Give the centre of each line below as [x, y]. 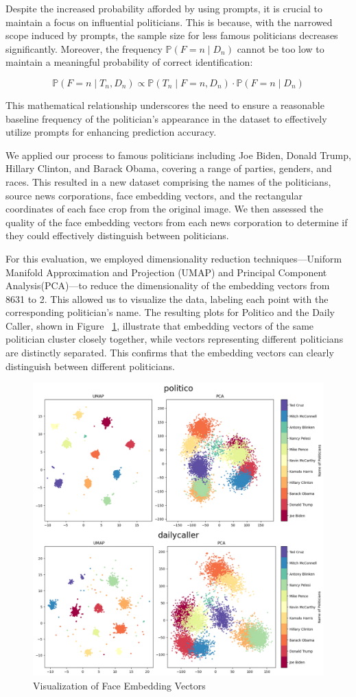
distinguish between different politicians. [90, 366]
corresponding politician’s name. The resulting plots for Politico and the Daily [170, 312]
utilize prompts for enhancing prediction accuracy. [111, 132]
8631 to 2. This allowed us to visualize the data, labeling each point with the [167, 298]
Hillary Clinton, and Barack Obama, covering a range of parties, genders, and [169, 168]
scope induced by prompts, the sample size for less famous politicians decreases [172, 35]
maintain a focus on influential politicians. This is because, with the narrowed [169, 22]
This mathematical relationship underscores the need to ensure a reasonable [165, 105]
